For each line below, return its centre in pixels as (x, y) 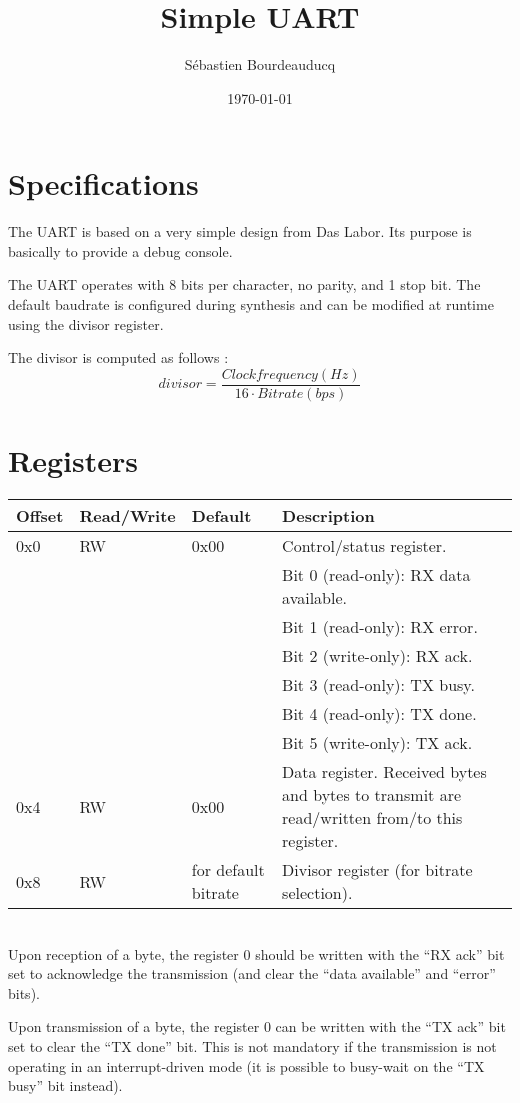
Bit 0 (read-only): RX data (376, 574)
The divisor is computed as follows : (118, 357)
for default (228, 869)
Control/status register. (364, 545)
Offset (40, 515)
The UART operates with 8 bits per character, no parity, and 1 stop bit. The (244, 284)
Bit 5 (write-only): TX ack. (377, 742)
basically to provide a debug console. (120, 250)
